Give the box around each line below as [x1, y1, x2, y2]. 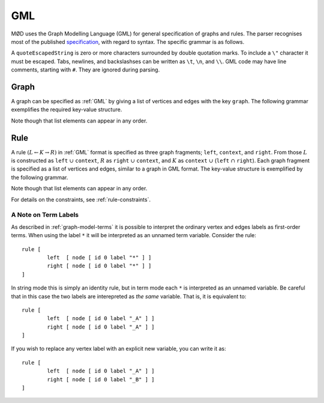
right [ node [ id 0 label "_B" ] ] [47, 376, 155, 383]
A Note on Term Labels [11, 211, 79, 219]
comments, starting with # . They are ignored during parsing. [11, 66, 160, 73]
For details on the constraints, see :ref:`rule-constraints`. [11, 196, 151, 203]
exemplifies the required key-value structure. [11, 106, 122, 114]
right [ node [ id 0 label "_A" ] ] [47, 323, 155, 330]
